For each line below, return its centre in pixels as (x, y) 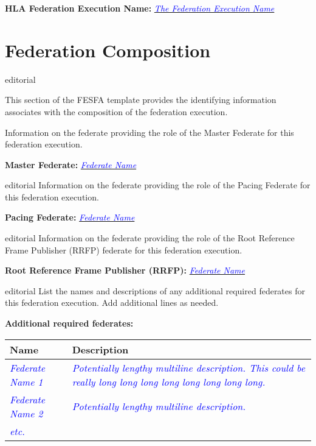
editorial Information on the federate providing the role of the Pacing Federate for (158, 185)
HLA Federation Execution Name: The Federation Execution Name (140, 8)
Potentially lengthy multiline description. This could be (188, 367)
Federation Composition (108, 50)
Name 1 (26, 381)
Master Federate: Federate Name (71, 164)
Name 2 (26, 413)
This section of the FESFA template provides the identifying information (141, 100)
